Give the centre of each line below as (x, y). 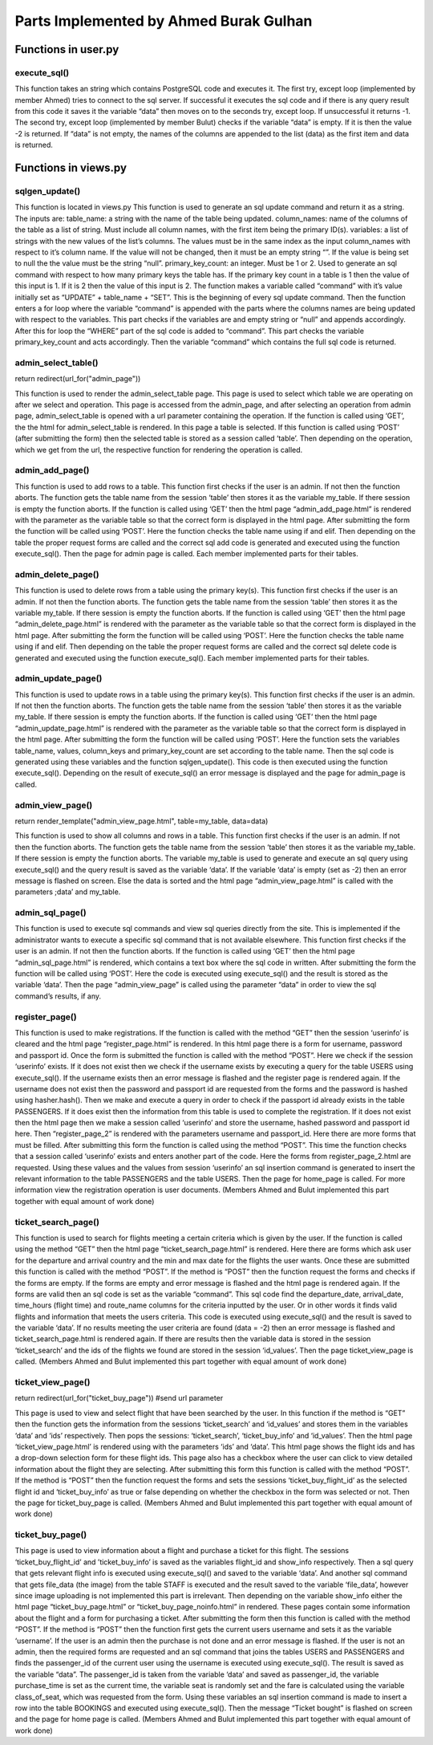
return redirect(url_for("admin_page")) (78, 379)
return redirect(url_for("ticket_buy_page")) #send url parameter (119, 1398)
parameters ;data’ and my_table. (68, 892)
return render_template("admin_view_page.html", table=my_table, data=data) (142, 821)
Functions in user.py (67, 49)
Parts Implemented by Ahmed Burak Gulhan (164, 21)
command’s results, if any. (58, 996)
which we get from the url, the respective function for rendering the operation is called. (159, 449)
